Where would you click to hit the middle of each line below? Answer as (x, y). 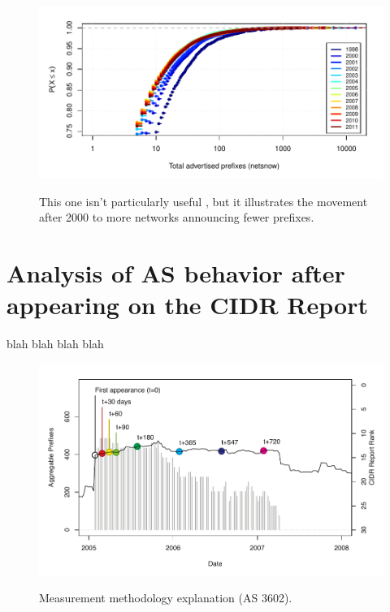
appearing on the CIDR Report (187, 305)
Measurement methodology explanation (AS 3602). (166, 598)
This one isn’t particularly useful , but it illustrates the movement (204, 201)
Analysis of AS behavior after (176, 272)
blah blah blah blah (55, 344)
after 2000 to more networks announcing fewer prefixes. (177, 217)
